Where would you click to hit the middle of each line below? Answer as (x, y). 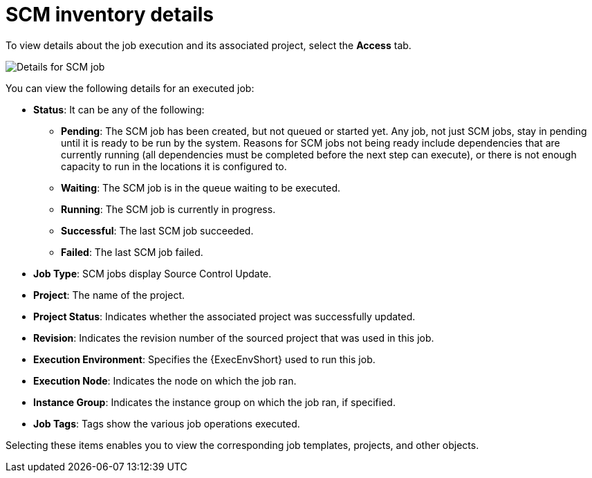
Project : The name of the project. (109, 295)
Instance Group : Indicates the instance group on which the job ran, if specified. (214, 402)
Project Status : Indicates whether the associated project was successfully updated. (224, 316)
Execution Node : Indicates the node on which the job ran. (165, 380)
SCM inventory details (110, 15)
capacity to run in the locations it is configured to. (174, 166)
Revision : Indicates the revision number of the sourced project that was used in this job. (234, 338)
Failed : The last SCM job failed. (132, 252)
